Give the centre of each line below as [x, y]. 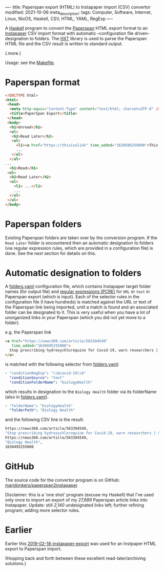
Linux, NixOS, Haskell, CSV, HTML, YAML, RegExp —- [59, 19]
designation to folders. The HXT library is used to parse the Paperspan [76, 38]
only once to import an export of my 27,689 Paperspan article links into [76, 500]
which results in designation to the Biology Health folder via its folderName [81, 392]
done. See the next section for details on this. [51, 253]
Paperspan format [43, 82]
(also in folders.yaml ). [27, 397]
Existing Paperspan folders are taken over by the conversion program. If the [81, 238]
